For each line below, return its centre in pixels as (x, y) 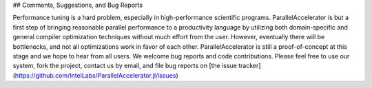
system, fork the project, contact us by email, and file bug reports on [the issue (125, 66)
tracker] (249, 66)
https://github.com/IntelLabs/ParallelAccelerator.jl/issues (95, 75)
